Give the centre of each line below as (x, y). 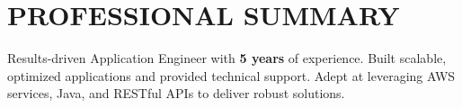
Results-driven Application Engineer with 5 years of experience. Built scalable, (227, 58)
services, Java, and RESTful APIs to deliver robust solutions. (176, 93)
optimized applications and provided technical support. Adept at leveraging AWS (231, 75)
